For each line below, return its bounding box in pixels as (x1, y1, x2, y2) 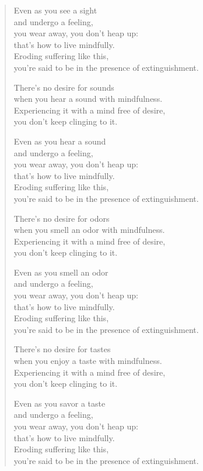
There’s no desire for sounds (13, 81, 114, 93)
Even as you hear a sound (13, 135, 106, 147)
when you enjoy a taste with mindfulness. (13, 355, 162, 367)
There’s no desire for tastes (13, 343, 111, 355)
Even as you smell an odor (13, 266, 108, 278)
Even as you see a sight (13, 4, 97, 16)
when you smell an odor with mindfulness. (13, 224, 165, 236)
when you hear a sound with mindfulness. (13, 92, 163, 105)
